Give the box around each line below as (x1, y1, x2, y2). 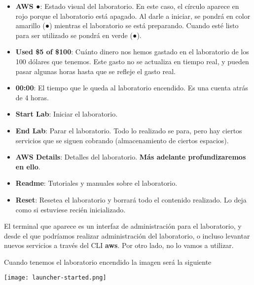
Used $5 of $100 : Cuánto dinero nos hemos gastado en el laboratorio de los (15, 46, 249, 57)
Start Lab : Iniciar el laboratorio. (15, 109, 118, 119)
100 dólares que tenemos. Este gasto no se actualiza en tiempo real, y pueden (15, 56, 249, 66)
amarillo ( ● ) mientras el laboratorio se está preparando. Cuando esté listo (15, 20, 239, 31)
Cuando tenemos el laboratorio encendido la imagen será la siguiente (4, 256, 212, 267)
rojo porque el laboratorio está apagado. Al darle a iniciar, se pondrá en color (15, 10, 251, 21)
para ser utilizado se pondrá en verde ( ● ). (15, 30, 142, 40)
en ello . (15, 161, 40, 171)
